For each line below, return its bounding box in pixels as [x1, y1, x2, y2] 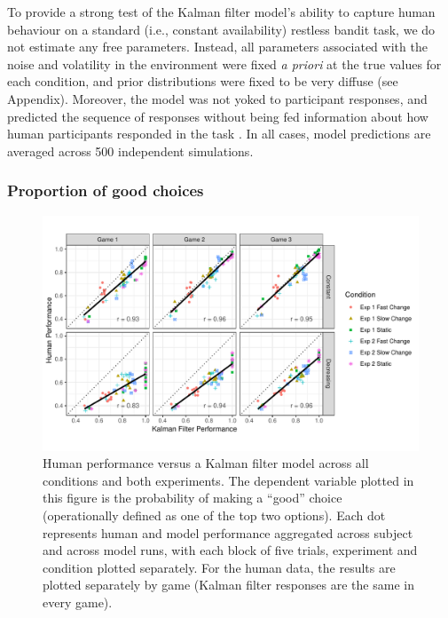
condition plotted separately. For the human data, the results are [43, 558, 396, 576]
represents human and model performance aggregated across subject [43, 523, 413, 542]
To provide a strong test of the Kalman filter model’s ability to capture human [7, 3, 436, 20]
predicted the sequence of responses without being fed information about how [7, 107, 428, 125]
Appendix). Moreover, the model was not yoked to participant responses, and [7, 89, 428, 107]
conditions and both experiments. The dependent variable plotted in [43, 471, 414, 489]
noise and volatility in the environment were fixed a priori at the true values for [7, 54, 442, 73]
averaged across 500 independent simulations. [7, 141, 254, 160]
